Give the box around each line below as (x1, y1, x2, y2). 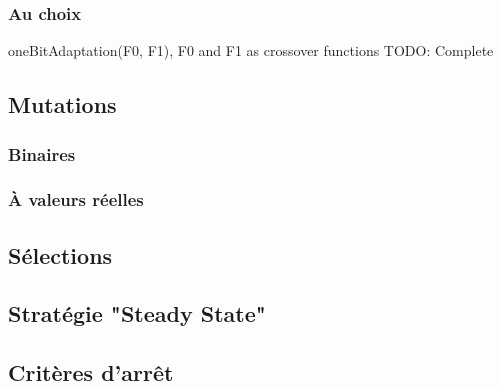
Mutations (8, 89, 117, 120)
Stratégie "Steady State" (8, 298, 266, 329)
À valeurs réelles (8, 187, 144, 212)
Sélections (8, 239, 113, 270)
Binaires (8, 141, 76, 166)
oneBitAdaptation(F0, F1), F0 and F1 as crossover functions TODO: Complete (8, 40, 494, 61)
